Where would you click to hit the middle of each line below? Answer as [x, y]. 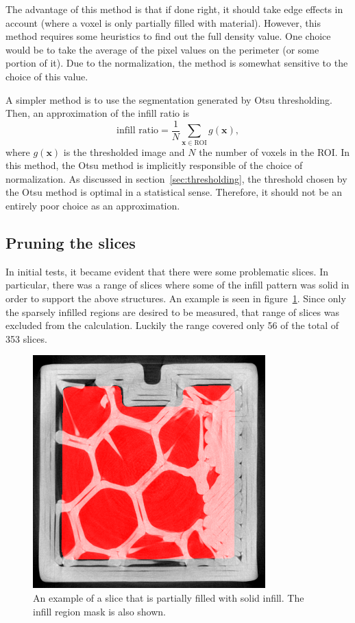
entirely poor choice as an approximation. [93, 205]
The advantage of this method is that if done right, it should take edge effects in [174, 9]
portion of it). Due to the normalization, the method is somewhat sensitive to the [177, 63]
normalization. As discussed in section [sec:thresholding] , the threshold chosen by [176, 178]
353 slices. [26, 338]
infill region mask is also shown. [100, 611]
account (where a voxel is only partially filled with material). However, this [163, 22]
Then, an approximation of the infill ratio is [98, 113]
